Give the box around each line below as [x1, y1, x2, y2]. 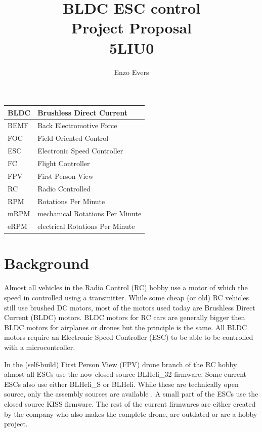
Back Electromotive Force [37, 120, 117, 131]
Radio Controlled [37, 183, 91, 193]
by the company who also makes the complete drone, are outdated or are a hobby [4, 408, 257, 419]
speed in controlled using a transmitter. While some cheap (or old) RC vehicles [4, 292, 249, 302]
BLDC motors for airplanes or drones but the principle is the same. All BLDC [4, 322, 247, 332]
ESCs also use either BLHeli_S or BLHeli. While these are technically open [4, 378, 239, 389]
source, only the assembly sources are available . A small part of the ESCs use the [4, 388, 258, 399]
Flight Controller [37, 158, 90, 168]
